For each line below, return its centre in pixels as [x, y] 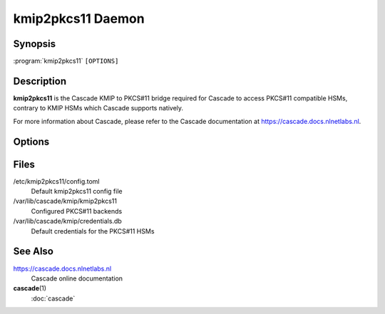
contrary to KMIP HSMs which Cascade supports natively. [98, 108]
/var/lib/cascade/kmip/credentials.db [68, 221]
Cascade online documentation [77, 278]
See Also [33, 252]
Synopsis [35, 44]
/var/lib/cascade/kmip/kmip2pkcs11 [65, 201]
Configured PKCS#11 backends [77, 211]
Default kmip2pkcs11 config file [77, 192]
